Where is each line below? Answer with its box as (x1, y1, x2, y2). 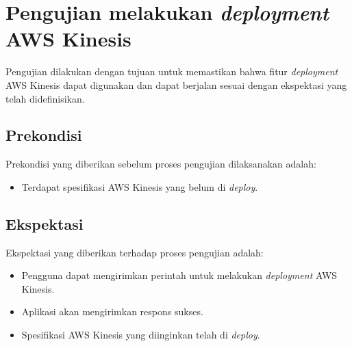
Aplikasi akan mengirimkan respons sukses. (21, 304, 203, 319)
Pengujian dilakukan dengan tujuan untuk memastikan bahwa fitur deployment (5, 64, 338, 79)
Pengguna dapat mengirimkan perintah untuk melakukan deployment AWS (21, 268, 338, 282)
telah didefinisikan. (5, 91, 85, 105)
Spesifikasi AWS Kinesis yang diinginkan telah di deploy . (21, 328, 260, 342)
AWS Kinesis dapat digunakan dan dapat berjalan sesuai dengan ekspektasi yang (5, 77, 347, 92)
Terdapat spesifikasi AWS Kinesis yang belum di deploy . (21, 179, 258, 194)
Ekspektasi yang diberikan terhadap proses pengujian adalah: (5, 245, 264, 259)
